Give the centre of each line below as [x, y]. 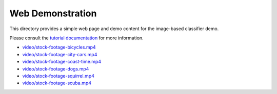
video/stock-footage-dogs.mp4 [56, 68]
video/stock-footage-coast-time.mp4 [62, 62]
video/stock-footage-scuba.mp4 [57, 83]
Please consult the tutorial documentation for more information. [76, 38]
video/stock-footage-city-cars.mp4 [60, 54]
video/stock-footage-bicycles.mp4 [59, 47]
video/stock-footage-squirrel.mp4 [58, 76]
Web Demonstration [53, 13]
